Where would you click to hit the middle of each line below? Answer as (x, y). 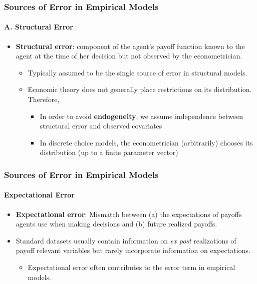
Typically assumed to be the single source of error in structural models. (138, 72)
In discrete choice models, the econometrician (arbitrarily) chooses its (146, 142)
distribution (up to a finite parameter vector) (109, 152)
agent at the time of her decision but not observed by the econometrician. (129, 56)
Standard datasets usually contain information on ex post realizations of (126, 240)
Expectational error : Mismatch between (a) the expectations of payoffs (129, 214)
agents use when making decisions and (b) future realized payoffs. (116, 224)
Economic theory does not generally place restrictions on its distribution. (140, 89)
